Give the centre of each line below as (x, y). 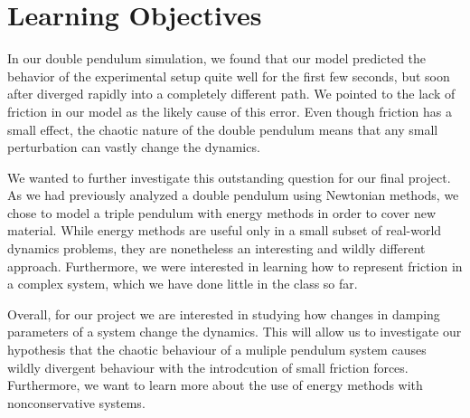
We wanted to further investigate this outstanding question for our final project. (229, 177)
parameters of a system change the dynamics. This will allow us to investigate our (235, 332)
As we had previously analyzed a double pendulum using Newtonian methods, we (233, 195)
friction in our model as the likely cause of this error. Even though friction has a (230, 111)
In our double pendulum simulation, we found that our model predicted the (217, 58)
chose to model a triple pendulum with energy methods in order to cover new (221, 212)
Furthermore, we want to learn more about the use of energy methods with (215, 385)
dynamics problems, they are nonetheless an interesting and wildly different (216, 248)
